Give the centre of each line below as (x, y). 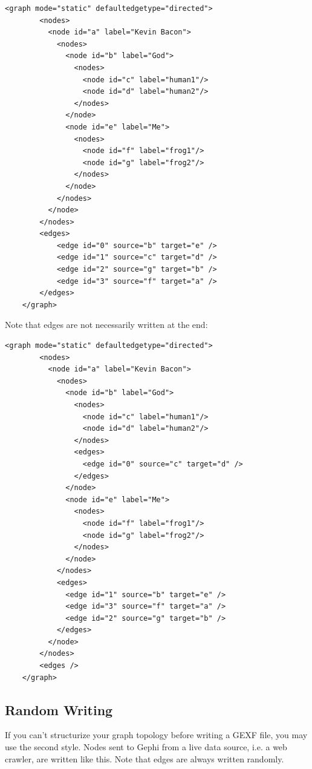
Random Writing (59, 709)
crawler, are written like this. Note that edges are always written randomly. (145, 758)
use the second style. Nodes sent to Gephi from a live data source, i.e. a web (146, 747)
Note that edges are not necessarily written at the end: (106, 325)
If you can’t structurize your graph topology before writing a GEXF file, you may (156, 735)
